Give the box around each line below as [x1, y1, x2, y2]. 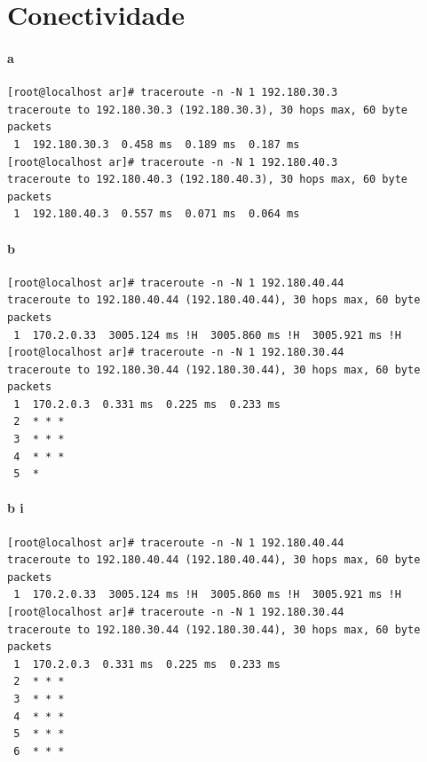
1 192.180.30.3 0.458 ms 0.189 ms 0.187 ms [13, 137, 300, 151]
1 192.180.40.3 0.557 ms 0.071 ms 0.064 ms [13, 208, 300, 221]
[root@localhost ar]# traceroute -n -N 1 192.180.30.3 [7, 86, 338, 99]
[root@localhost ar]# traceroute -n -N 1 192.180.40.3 [7, 155, 338, 169]
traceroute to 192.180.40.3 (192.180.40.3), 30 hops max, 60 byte [7, 173, 408, 186]
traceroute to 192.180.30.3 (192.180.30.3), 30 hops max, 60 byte [7, 103, 408, 116]
